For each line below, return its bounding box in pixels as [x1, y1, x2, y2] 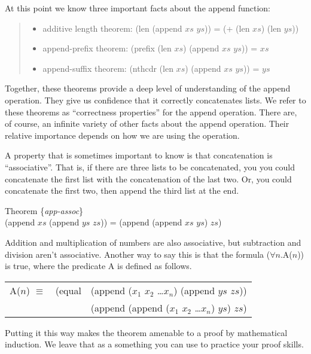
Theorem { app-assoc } [5, 204, 84, 216]
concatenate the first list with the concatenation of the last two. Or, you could [5, 172, 292, 185]
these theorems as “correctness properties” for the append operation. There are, [5, 105, 297, 118]
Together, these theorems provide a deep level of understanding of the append [5, 82, 291, 94]
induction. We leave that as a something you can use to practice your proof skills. [5, 338, 304, 350]
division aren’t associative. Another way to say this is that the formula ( [5, 248, 270, 260]
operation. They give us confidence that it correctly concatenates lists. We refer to [5, 93, 306, 106]
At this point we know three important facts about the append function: [5, 2, 270, 14]
